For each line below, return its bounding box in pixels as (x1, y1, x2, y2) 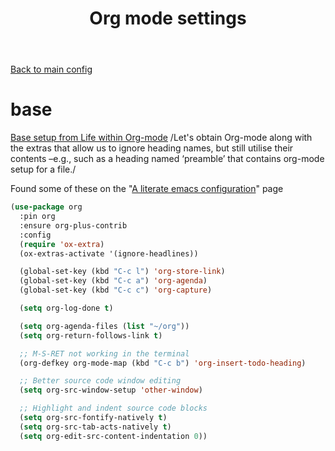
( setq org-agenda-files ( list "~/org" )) (19, 321, 190, 331)
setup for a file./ (10, 163, 77, 176)
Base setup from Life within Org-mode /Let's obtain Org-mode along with (10, 132, 313, 144)
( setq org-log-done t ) (19, 303, 114, 313)
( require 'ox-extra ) (19, 239, 105, 249)
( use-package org (10, 202, 83, 212)
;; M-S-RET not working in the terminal (19, 348, 190, 359)
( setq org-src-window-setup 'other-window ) (19, 385, 203, 396)
